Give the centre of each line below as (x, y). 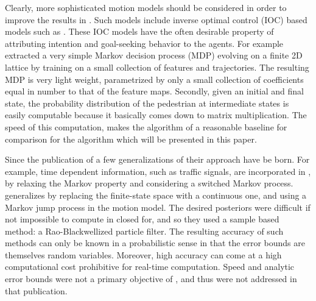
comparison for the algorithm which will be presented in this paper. (131, 139)
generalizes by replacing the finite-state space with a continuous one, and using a (156, 195)
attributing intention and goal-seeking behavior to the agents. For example (144, 43)
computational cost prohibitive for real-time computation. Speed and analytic (150, 267)
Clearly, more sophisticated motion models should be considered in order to (146, 7)
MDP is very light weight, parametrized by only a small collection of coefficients (154, 79)
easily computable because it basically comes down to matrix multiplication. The (156, 115)
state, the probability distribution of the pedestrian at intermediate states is (147, 103)
